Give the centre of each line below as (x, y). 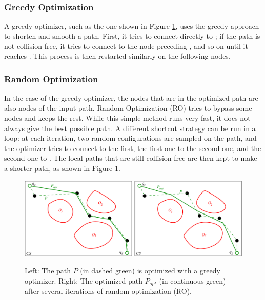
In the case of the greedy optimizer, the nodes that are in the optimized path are (131, 98)
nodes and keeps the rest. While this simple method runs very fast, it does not (127, 118)
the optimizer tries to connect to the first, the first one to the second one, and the (133, 148)
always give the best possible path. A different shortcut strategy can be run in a (130, 128)
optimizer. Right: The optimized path (84, 280)
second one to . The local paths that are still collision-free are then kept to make (131, 158)
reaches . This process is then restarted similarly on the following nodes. (117, 56)
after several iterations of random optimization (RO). (108, 291)
